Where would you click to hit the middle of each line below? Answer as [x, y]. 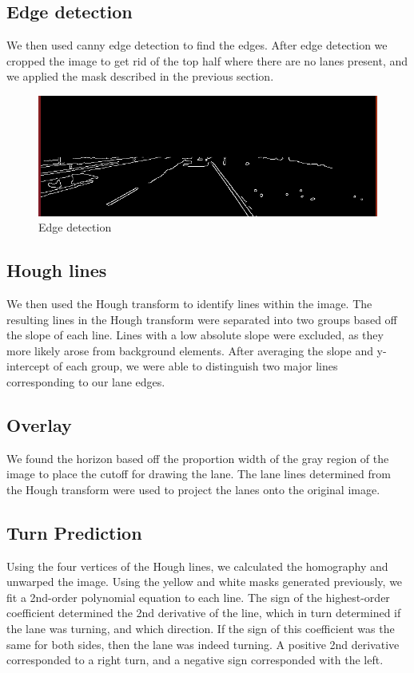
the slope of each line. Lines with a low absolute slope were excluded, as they [195, 335]
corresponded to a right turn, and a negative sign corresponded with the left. [195, 660]
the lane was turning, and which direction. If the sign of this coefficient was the [201, 629]
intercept [28, 366]
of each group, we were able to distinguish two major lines [195, 366]
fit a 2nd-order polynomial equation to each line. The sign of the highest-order [198, 597]
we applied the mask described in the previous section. [140, 76]
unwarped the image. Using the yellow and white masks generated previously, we [205, 582]
